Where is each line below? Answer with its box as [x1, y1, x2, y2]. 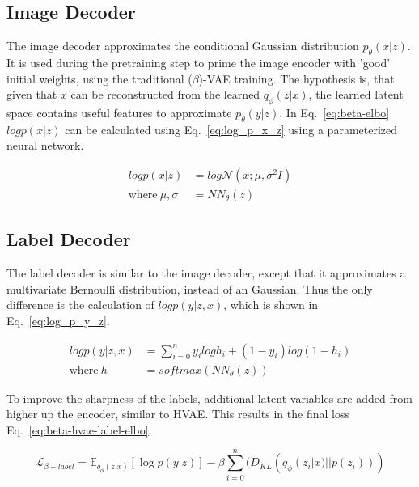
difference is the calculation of [6, 296, 154, 313]
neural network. [6, 137, 84, 154]
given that [6, 86, 57, 103]
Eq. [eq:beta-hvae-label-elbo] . [6, 421, 152, 438]
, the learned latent [308, 86, 404, 103]
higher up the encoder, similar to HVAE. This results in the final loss [6, 405, 349, 422]
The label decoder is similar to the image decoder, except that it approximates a [6, 265, 406, 282]
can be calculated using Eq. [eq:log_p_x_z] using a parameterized [65, 121, 398, 138]
